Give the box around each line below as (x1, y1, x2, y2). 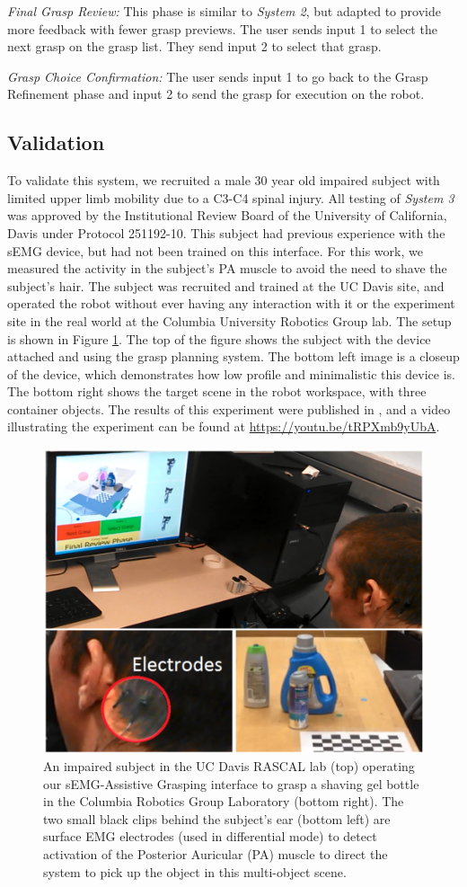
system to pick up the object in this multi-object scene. (43, 862, 347, 881)
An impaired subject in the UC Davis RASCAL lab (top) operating (43, 757, 415, 776)
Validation (7, 129, 105, 156)
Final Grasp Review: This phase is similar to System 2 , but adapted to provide (7, 2, 441, 20)
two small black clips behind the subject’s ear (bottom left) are (43, 809, 391, 828)
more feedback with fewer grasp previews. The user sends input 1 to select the (7, 19, 437, 38)
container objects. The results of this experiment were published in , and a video (7, 399, 451, 418)
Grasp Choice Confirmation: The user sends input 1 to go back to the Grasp (7, 67, 428, 85)
